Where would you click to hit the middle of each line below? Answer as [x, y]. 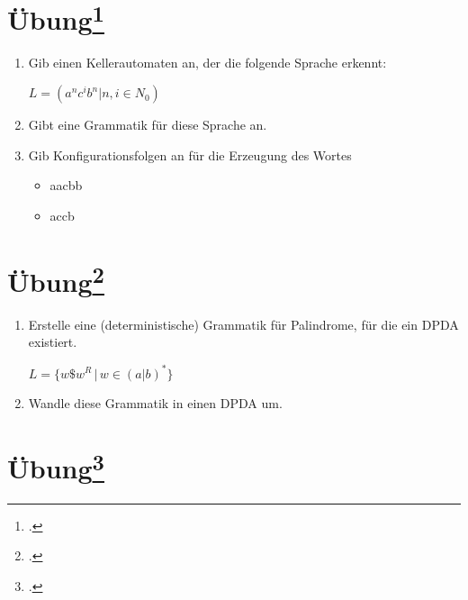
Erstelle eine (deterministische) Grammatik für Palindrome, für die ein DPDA [243, 324]
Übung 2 [56, 279]
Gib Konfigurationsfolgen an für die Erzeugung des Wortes [190, 155]
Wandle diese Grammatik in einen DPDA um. [155, 402]
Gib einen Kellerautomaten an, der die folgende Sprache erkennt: [207, 63]
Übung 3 [56, 466]
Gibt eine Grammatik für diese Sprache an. [148, 125]
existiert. [53, 342]
